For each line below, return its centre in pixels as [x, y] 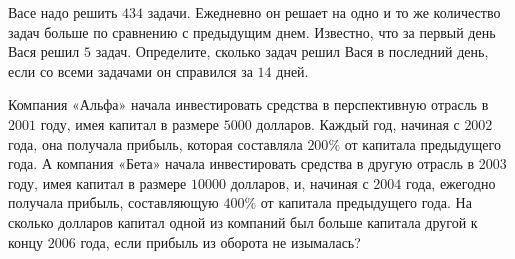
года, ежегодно [451, 182]
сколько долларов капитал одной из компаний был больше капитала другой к [243, 221]
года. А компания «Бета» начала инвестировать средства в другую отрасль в [241, 163]
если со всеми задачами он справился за [130, 70]
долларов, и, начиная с [299, 182]
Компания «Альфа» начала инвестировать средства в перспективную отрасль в [248, 104]
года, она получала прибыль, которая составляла [155, 143]
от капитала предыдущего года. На [366, 202]
